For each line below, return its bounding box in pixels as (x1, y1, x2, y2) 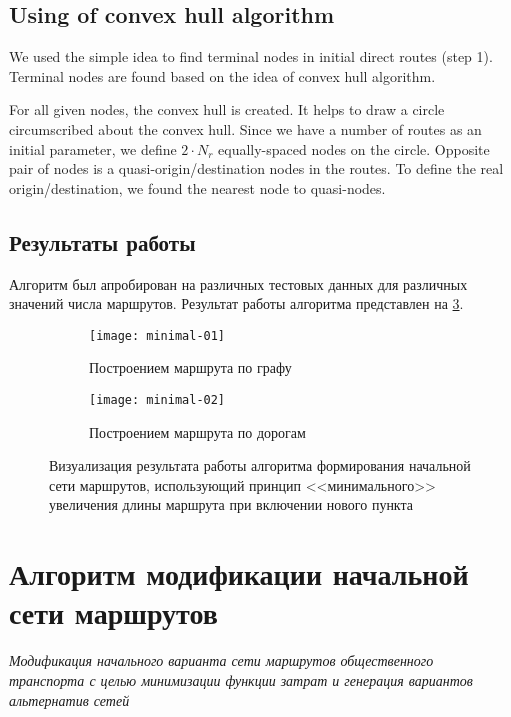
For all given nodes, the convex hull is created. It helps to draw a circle (9, 99, 445, 120)
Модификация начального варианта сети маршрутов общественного (9, 650, 434, 671)
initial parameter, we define (9, 138, 177, 159)
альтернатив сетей (9, 689, 130, 710)
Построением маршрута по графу (89, 357, 292, 378)
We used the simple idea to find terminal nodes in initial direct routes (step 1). (9, 46, 493, 67)
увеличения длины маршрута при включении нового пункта (49, 494, 413, 515)
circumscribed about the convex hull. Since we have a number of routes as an (9, 118, 482, 139)
